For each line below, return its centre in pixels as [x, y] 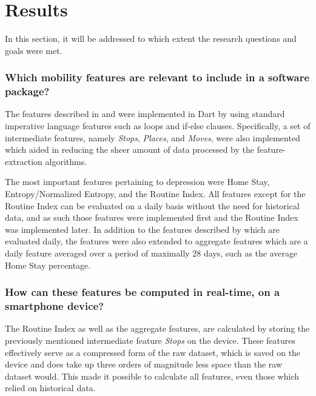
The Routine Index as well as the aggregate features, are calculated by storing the [157, 328]
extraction [24, 161]
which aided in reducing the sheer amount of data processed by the [130, 149]
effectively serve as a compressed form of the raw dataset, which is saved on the [153, 352]
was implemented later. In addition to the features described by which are [143, 229]
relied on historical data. [50, 388]
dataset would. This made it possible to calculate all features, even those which [152, 376]
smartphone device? [55, 306]
